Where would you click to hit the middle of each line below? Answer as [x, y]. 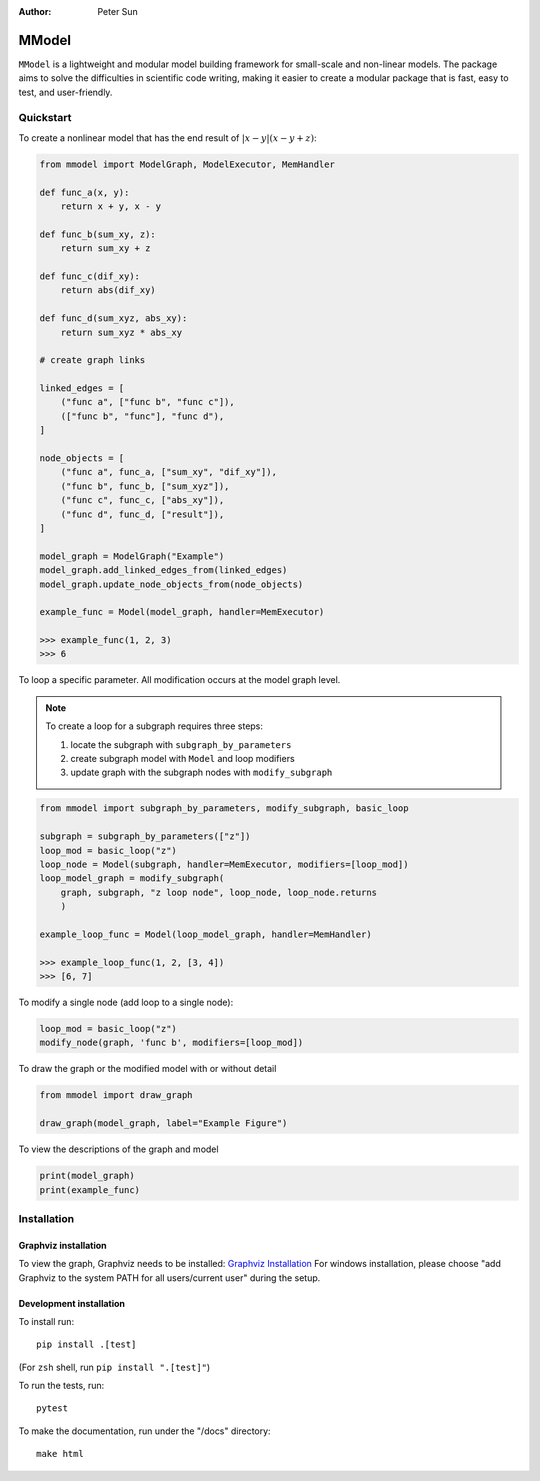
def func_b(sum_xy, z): [98, 234]
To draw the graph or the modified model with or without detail [147, 1069]
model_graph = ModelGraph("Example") [132, 556]
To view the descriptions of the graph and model [118, 1149]
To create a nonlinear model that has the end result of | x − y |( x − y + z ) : [167, 137]
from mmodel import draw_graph [116, 1095]
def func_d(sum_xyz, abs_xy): [113, 318]
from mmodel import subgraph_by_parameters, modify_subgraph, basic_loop [224, 808]
